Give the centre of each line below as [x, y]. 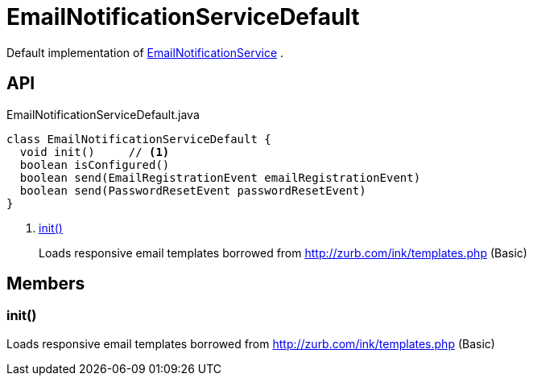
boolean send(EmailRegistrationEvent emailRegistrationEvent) [220, 177]
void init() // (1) [95, 152]
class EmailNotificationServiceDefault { [139, 139]
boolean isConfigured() [95, 164]
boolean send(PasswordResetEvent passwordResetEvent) [193, 190]
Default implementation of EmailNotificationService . [145, 52]
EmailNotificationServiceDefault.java [103, 114]
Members [46, 284]
